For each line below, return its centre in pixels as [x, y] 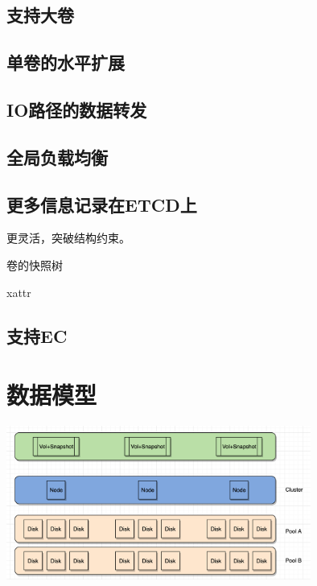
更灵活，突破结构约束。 [68, 238]
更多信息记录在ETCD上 [102, 204]
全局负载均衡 [57, 157]
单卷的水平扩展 [66, 62]
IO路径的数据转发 [77, 109]
